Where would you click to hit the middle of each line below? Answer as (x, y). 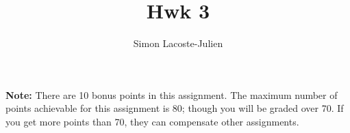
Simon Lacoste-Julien (178, 43)
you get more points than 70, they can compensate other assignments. (152, 121)
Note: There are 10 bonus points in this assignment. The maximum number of (172, 94)
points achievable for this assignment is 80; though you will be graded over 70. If (175, 108)
